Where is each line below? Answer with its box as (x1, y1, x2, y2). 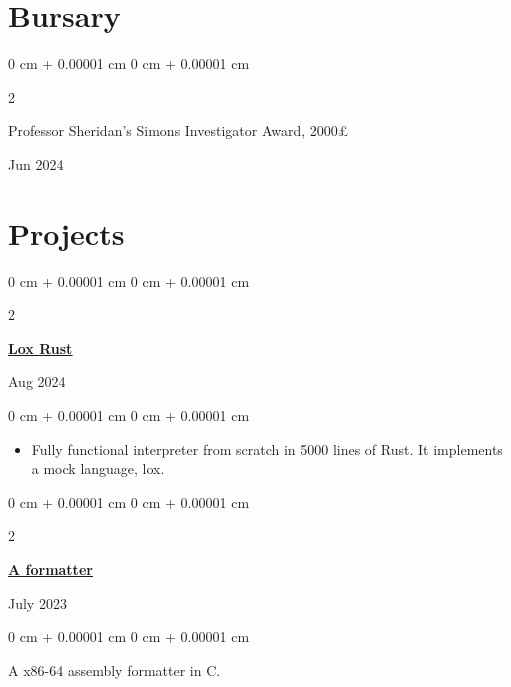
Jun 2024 (8, 153, 64, 174)
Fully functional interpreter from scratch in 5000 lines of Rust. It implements (31, 438, 503, 459)
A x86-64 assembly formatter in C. (8, 659, 221, 680)
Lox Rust (8, 337, 73, 358)
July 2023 (8, 592, 67, 613)
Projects (8, 212, 125, 253)
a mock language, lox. (31, 458, 165, 479)
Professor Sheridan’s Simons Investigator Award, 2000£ (8, 120, 349, 141)
